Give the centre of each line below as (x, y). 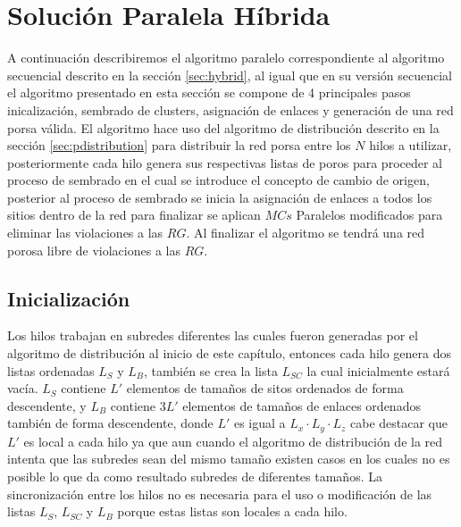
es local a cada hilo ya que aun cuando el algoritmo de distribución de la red (233, 441)
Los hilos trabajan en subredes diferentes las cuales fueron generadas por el (213, 335)
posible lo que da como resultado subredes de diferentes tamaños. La (195, 477)
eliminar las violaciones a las (85, 233)
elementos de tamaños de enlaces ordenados (302, 405)
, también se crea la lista (211, 370)
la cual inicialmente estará (378, 370)
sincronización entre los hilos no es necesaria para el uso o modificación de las (220, 494)
